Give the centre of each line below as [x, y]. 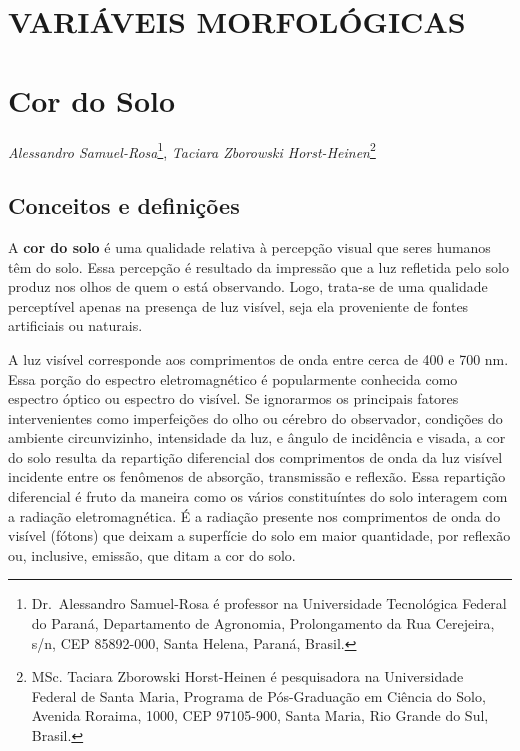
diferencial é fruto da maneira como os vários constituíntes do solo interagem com [258, 496]
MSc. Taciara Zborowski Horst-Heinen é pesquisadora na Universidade [247, 676]
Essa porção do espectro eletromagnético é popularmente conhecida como [233, 378]
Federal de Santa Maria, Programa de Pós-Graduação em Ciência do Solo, [258, 695]
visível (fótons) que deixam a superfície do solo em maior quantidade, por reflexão [259, 535]
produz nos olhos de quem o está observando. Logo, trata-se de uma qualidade [248, 286]
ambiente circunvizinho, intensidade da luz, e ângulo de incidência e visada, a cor [257, 437]
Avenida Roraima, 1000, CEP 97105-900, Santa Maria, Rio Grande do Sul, [260, 715]
